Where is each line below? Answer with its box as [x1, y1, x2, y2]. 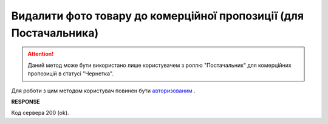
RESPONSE [11, 98, 41, 105]
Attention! [27, 50, 54, 58]
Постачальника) [11, 26, 99, 40]
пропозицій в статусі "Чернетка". [27, 70, 114, 77]
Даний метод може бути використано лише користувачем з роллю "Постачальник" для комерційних [27, 61, 292, 69]
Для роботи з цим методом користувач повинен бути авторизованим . [11, 87, 196, 94]
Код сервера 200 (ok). [11, 109, 69, 117]
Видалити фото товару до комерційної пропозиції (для [11, 9, 304, 22]
